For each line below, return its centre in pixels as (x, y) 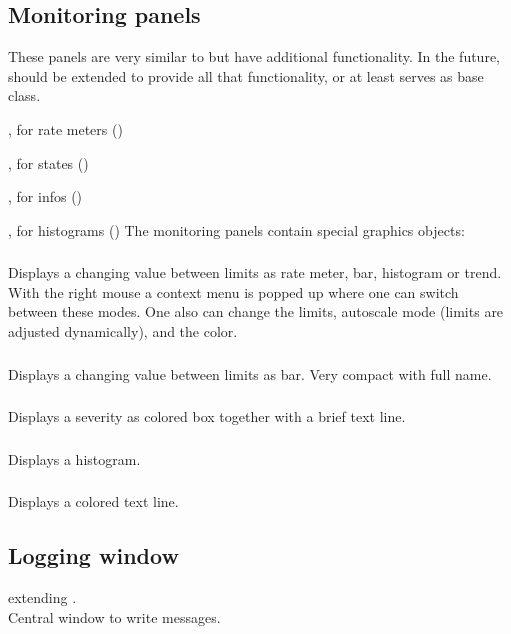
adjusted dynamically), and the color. (123, 331)
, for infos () (45, 196)
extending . (42, 596)
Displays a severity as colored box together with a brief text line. (207, 416)
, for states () (48, 162)
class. (24, 95)
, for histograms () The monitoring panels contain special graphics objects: (236, 229)
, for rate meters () (65, 128)
